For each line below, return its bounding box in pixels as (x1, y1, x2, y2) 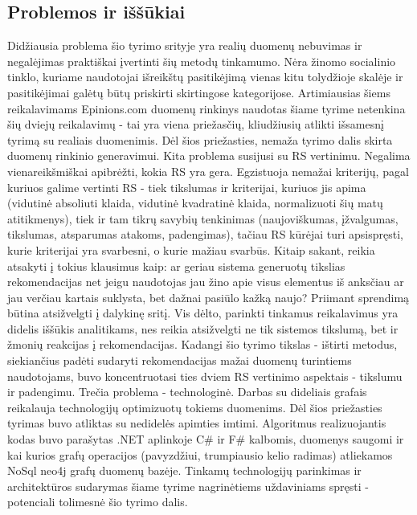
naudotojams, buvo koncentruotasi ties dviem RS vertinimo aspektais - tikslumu (7, 367, 403, 384)
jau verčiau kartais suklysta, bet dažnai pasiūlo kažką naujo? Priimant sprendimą (7, 288, 410, 305)
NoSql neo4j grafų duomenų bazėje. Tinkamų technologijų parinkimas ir (7, 462, 362, 479)
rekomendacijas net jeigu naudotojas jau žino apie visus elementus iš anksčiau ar (7, 273, 404, 290)
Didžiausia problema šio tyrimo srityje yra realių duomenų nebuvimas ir (7, 37, 362, 54)
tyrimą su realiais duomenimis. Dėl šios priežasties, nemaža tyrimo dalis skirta (7, 131, 393, 148)
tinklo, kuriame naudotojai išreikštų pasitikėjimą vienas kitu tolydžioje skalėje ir (7, 68, 403, 85)
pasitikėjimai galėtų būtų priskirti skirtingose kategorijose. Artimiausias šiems (7, 84, 390, 100)
